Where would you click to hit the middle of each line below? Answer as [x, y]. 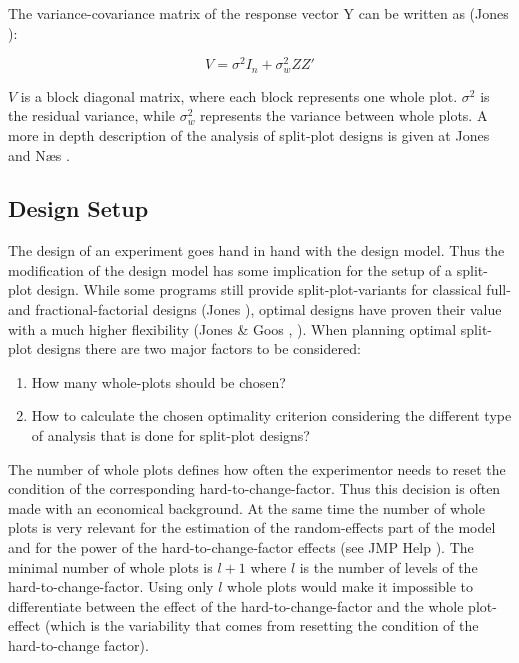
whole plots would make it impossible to [350, 586]
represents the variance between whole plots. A [344, 115]
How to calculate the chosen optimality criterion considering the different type [271, 415]
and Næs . [39, 154]
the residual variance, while [91, 115]
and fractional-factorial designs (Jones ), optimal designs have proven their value [255, 309]
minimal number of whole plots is [110, 566]
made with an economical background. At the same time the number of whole [246, 507]
